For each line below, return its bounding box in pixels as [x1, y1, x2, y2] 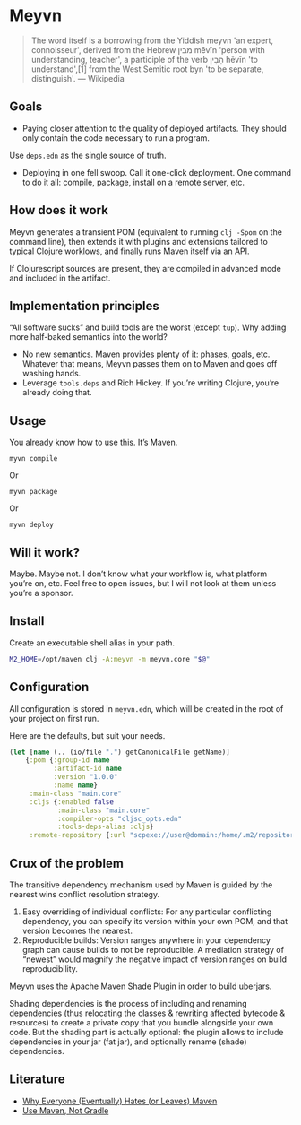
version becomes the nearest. [21, 925, 133, 936]
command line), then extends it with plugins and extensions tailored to [9, 236, 269, 247]
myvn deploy [9, 521, 54, 530]
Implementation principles [9, 298, 159, 314]
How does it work [9, 203, 109, 218]
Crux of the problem [9, 855, 124, 870]
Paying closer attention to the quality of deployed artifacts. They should [21, 123, 287, 134]
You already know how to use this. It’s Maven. [9, 437, 178, 448]
